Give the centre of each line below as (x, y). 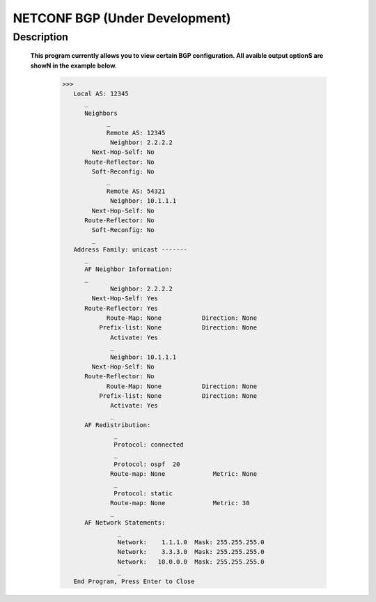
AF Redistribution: (118, 425)
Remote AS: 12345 (136, 133)
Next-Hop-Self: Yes (125, 299)
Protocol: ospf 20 (147, 464)
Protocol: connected (149, 445)
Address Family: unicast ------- (131, 250)
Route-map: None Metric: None (184, 474)
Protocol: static (143, 493)
